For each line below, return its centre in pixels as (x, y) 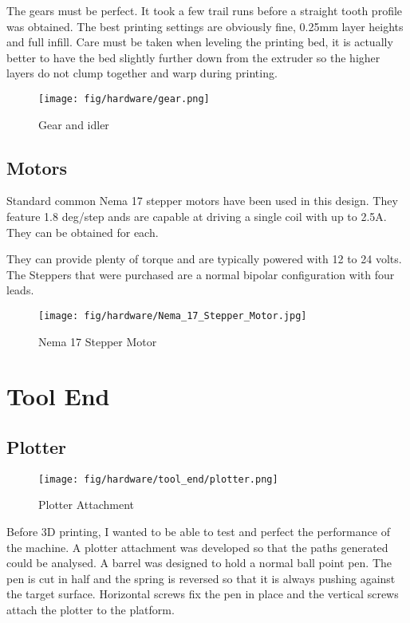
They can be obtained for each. (83, 232)
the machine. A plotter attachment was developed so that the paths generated (197, 547)
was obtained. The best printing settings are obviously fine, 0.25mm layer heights (205, 26)
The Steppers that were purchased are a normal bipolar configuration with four (201, 274)
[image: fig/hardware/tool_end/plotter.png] (158, 479)
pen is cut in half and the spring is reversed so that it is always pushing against (201, 578)
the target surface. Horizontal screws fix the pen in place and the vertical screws (203, 594)
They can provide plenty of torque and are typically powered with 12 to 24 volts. (204, 259)
